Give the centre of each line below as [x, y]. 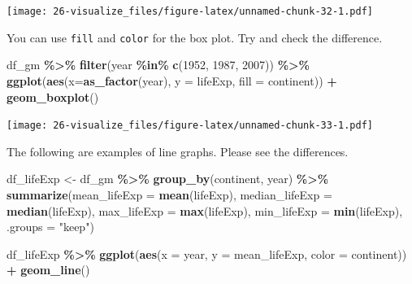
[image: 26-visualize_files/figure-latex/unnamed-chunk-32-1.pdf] [190, 11]
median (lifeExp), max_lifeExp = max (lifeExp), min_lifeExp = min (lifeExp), [205, 210]
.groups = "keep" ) [50, 227]
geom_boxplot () [53, 96]
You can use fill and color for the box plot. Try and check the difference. [195, 37]
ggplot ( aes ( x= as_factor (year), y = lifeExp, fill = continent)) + [172, 80]
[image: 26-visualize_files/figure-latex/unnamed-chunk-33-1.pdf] [190, 126]
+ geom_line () [48, 270]
